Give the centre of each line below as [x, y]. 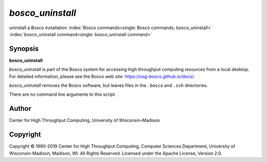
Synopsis [24, 49]
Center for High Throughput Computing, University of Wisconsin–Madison [85, 121]
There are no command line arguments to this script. [63, 94]
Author [20, 109]
